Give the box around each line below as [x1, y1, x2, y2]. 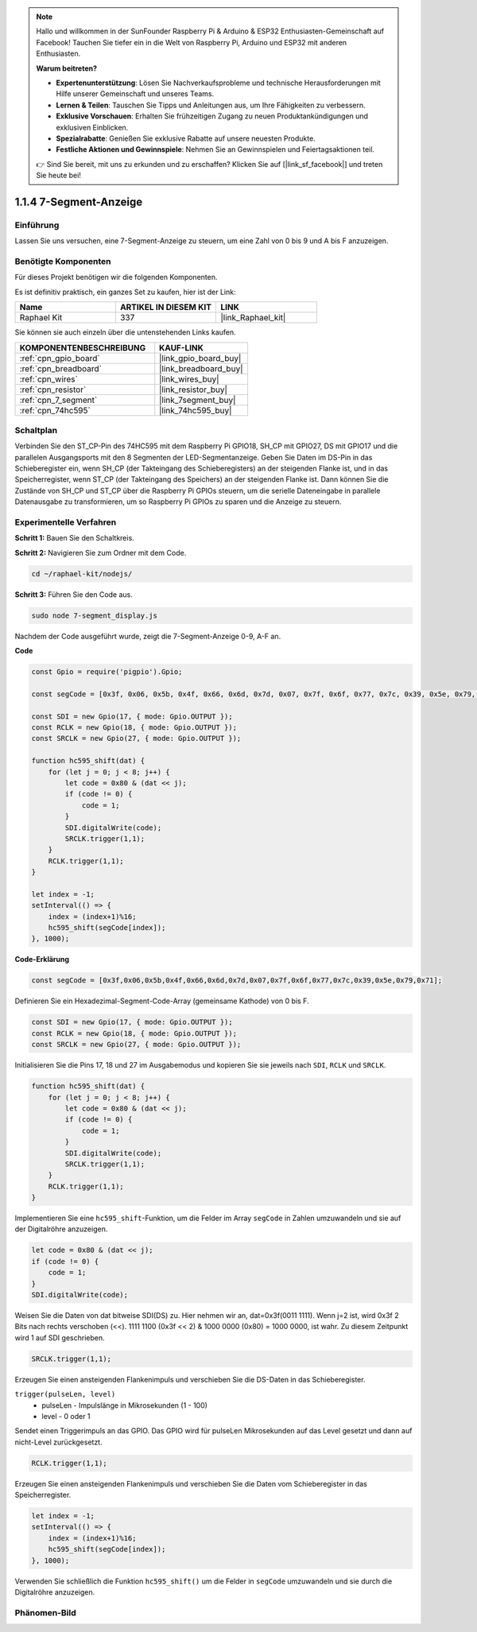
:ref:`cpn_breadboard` [19, 362, 103, 374]
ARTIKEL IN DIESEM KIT [119, 302, 212, 313]
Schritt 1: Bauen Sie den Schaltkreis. [14, 533, 134, 543]
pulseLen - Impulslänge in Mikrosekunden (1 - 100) [41, 1400, 208, 1410]
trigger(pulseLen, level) [14, 1390, 116, 1399]
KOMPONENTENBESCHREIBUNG [19, 342, 146, 353]
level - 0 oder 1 [41, 1411, 91, 1421]
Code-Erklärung [14, 955, 70, 964]
